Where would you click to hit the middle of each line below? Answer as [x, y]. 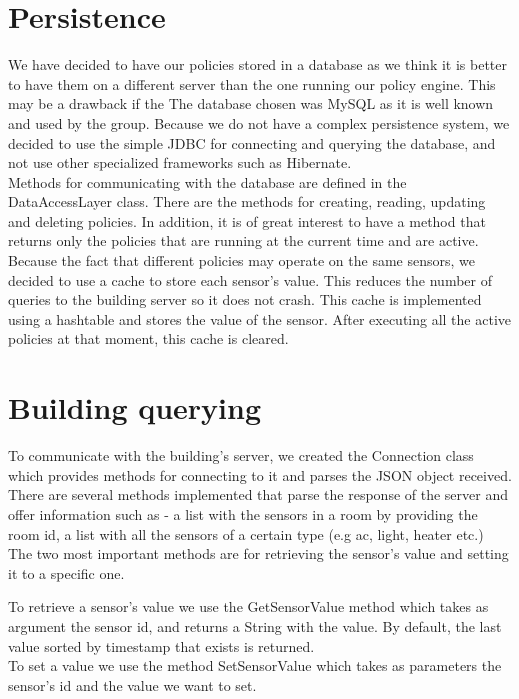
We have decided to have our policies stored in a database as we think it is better [258, 64]
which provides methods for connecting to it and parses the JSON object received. [260, 474]
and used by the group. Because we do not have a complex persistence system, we [259, 122]
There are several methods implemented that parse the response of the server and [258, 494]
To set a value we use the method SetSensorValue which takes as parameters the [255, 665]
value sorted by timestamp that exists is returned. [161, 645]
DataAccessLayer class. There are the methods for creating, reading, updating [247, 201]
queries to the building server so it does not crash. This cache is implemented [245, 299]
